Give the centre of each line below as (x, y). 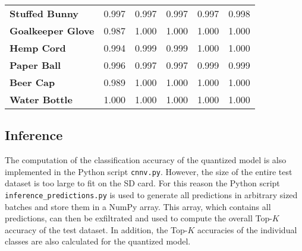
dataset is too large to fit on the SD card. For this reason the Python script (142, 183)
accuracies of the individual (247, 229)
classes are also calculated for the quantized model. (98, 241)
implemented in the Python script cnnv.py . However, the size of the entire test (149, 171)
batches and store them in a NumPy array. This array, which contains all (138, 206)
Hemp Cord (38, 48)
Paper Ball (35, 65)
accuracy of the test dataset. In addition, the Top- (96, 229)
